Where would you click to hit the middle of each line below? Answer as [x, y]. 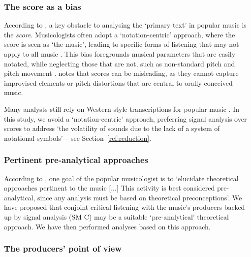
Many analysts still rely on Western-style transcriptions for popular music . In [122, 109]
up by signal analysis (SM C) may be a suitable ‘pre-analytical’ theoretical [116, 216]
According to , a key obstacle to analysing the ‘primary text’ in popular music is [125, 25]
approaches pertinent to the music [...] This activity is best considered [110, 188]
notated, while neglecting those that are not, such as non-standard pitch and [120, 63]
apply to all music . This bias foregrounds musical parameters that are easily [120, 54]
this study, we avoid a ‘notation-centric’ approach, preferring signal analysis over [125, 118]
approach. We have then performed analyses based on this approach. [107, 226]
